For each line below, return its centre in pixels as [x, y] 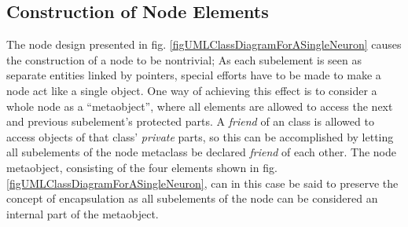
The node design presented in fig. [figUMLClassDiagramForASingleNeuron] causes [204, 44]
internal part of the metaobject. [83, 213]
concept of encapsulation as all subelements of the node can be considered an [192, 198]
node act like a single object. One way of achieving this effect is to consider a [192, 90]
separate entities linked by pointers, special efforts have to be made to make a [194, 75]
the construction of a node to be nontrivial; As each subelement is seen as [184, 59]
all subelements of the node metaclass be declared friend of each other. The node [201, 152]
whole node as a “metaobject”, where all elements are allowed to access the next [200, 106]
